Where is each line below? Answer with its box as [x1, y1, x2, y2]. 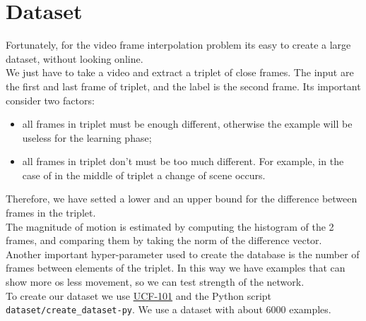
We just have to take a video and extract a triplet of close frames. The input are [6, 65, 354, 80]
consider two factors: [6, 92, 95, 107]
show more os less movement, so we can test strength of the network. [6, 274, 305, 289]
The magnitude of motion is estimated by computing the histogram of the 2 [6, 219, 334, 234]
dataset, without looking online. [6, 51, 143, 66]
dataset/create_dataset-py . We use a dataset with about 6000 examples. [6, 302, 331, 317]
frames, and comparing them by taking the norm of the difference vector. [6, 233, 322, 248]
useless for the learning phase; [22, 130, 152, 145]
